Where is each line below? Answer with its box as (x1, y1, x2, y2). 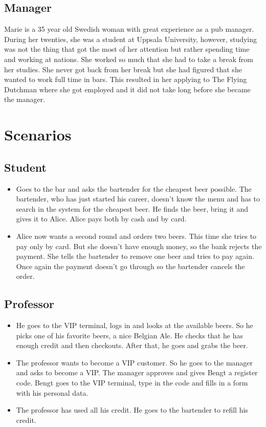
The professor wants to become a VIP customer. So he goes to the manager (16, 357, 253, 368)
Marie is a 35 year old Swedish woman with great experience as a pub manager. (4, 24, 254, 34)
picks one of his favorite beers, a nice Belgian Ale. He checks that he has (16, 330, 243, 340)
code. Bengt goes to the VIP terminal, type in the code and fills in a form (16, 377, 248, 388)
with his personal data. (16, 387, 88, 398)
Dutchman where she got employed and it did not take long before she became (4, 84, 251, 94)
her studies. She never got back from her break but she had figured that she (4, 64, 242, 74)
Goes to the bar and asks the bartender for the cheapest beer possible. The (16, 183, 252, 194)
